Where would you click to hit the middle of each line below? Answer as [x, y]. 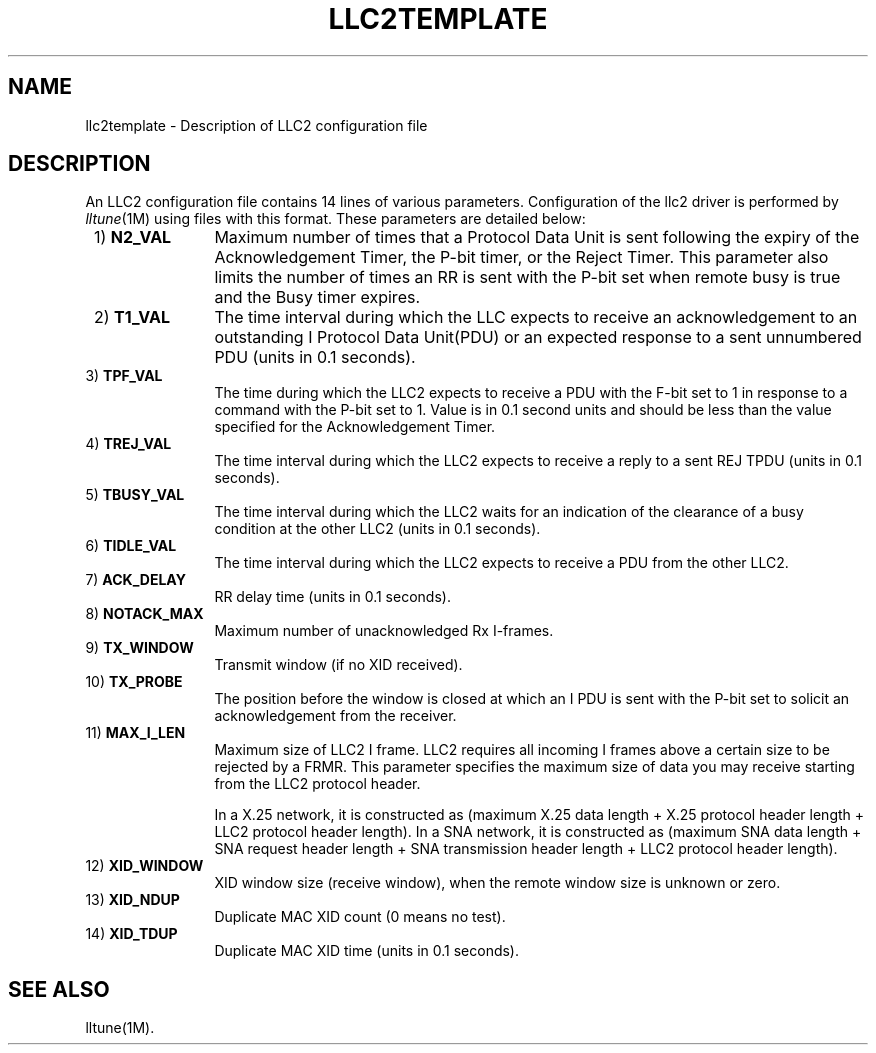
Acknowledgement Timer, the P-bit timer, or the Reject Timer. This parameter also [521, 257]
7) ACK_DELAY [135, 580]
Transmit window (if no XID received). [338, 665]
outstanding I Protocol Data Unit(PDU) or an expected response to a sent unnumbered [538, 337]
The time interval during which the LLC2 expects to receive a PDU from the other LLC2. [501, 563]
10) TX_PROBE [134, 682]
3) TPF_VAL [124, 376]
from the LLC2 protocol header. [317, 784]
